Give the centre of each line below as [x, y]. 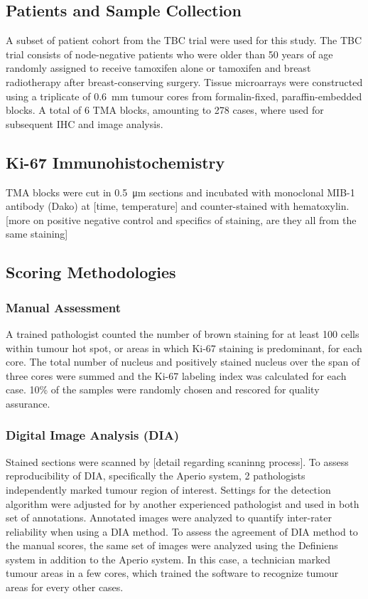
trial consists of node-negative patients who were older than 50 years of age [169, 54]
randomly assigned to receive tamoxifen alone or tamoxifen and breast [158, 68]
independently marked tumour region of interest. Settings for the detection [168, 489]
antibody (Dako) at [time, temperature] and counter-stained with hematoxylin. [178, 206]
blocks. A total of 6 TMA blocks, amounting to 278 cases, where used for [165, 110]
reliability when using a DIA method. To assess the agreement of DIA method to [182, 531]
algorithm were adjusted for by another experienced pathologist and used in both [183, 503]
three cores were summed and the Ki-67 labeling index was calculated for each [176, 375]
